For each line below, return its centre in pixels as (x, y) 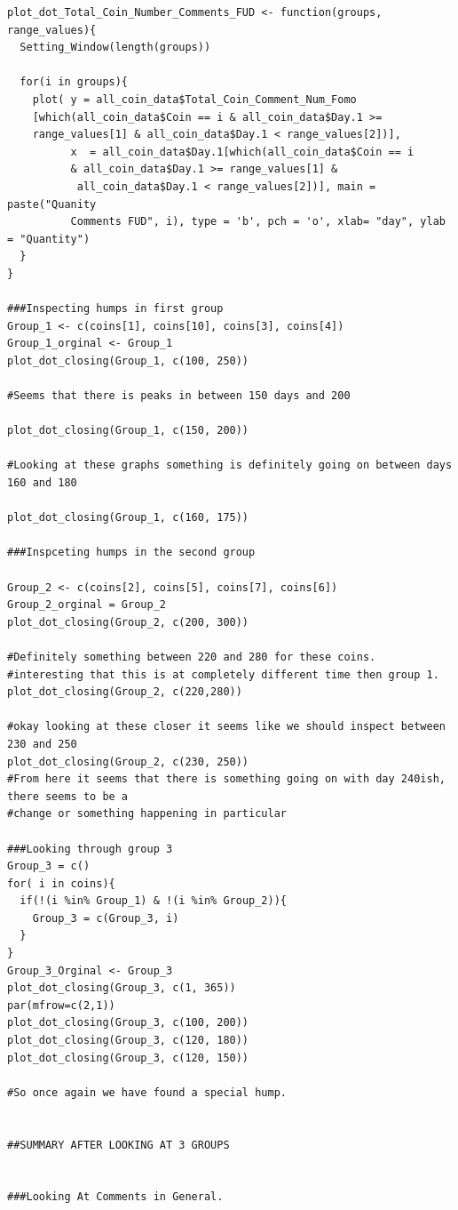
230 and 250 (42, 744)
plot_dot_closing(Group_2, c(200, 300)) (128, 622)
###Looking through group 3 (90, 849)
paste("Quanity (52, 204)
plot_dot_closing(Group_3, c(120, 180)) (128, 1041)
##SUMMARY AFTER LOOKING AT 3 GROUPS (118, 1145)
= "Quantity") (49, 239)
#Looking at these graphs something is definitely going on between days (230, 465)
